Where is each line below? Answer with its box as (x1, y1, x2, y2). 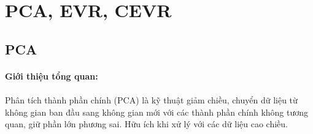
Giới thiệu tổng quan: (5, 69, 98, 82)
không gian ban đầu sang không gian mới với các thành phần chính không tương (5, 105, 309, 118)
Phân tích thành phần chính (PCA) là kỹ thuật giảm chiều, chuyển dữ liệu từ (5, 93, 298, 106)
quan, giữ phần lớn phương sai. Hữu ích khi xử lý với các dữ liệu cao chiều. (5, 117, 288, 130)
